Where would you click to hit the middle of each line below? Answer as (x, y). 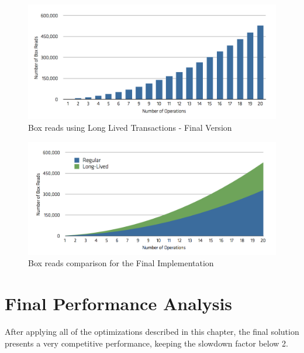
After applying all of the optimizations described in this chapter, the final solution (152, 332)
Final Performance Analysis (119, 303)
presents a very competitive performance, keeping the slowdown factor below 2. (146, 343)
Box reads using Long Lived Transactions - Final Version (130, 128)
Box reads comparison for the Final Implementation (121, 263)
